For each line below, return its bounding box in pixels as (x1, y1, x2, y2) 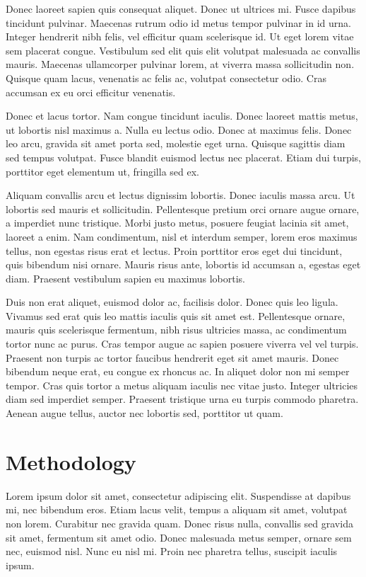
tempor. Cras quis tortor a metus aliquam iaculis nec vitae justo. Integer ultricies (6, 377, 358, 392)
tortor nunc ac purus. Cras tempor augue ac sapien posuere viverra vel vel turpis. (6, 336, 359, 351)
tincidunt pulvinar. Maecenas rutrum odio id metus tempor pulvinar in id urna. (6, 15, 351, 30)
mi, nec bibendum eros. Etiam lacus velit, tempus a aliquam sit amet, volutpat (6, 502, 348, 517)
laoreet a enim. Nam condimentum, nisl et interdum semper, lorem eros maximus (6, 229, 358, 244)
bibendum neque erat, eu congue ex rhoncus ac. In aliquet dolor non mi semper (6, 364, 350, 379)
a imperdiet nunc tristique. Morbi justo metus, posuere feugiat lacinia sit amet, (6, 215, 349, 230)
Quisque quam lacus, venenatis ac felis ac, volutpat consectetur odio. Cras (6, 70, 326, 85)
